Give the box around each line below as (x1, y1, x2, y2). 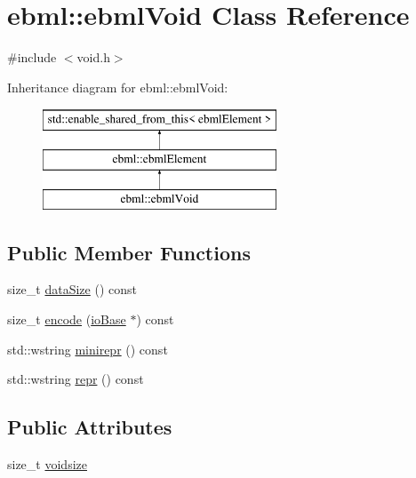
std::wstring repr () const (7, 370, 144, 388)
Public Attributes (7, 413, 172, 441)
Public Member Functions (7, 238, 251, 266)
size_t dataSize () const (7, 280, 137, 299)
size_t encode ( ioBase (7, 310, 126, 329)
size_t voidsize (7, 455, 87, 474)
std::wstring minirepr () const (7, 339, 168, 358)
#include (7, 48, 57, 67)
